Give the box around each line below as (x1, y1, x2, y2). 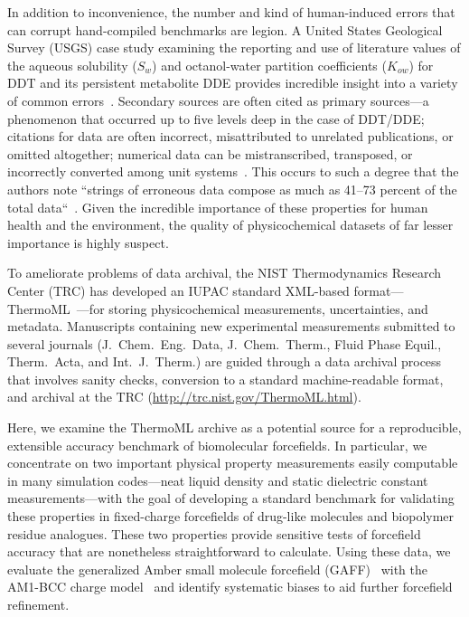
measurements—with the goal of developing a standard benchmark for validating (7, 489, 455, 508)
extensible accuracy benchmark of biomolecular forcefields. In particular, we (7, 435, 427, 454)
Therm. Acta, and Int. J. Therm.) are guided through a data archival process (7, 352, 442, 371)
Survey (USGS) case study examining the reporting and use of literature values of (7, 38, 461, 57)
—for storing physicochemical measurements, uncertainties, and (76, 299, 428, 318)
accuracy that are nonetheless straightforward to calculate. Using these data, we (7, 542, 451, 561)
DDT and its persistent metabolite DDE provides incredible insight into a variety (7, 73, 458, 92)
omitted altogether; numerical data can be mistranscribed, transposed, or (7, 144, 413, 163)
